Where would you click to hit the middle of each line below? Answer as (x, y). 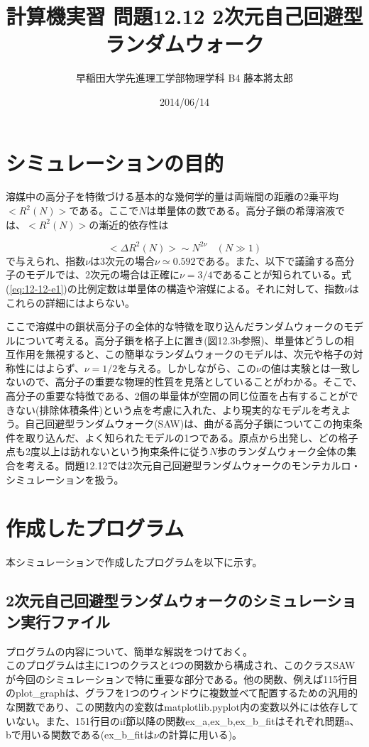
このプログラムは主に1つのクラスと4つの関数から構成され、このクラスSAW (181, 665)
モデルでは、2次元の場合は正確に (102, 274)
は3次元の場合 (123, 260)
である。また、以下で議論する (265, 260)
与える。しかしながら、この (192, 367)
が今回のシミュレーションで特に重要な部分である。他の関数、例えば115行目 (182, 678)
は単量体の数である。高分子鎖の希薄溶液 (241, 211)
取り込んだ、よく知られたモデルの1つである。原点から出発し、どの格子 (192, 437)
